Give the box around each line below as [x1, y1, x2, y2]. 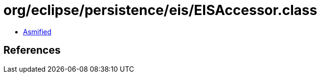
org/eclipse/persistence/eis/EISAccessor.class [3, 2, 318, 18]
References [3, 44, 61, 57]
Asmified [23, 27, 52, 36]
